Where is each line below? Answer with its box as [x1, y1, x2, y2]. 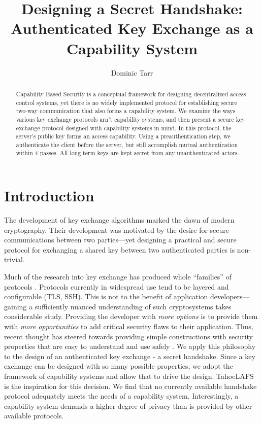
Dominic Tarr [111, 67, 153, 78]
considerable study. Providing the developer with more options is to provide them [4, 311, 258, 322]
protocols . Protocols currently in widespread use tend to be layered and [4, 281, 229, 292]
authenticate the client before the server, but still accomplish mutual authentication [16, 140, 238, 149]
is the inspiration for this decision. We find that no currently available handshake [4, 380, 257, 391]
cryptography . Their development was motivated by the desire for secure [4, 224, 230, 235]
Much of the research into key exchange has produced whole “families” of [4, 271, 232, 282]
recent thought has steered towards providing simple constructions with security [4, 331, 253, 341]
